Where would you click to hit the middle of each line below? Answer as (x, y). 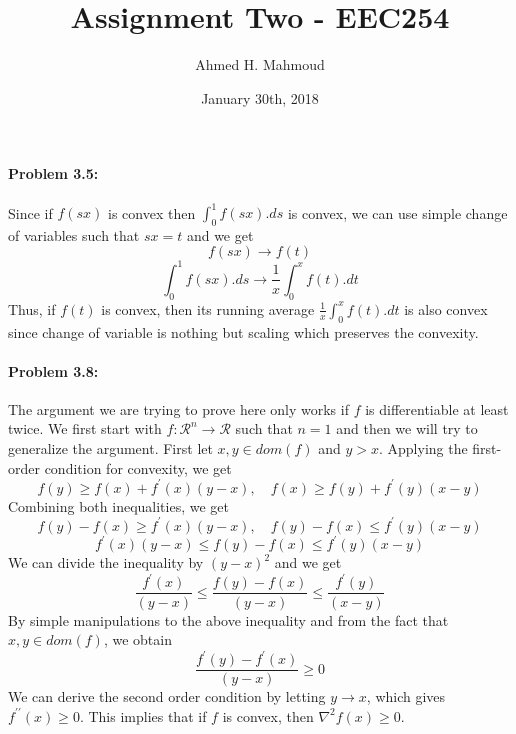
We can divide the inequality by (106, 562)
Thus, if (32, 308)
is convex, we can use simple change (397, 212)
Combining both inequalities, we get (118, 505)
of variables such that (74, 234)
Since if (30, 212)
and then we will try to (407, 428)
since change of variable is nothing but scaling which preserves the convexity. (243, 331)
